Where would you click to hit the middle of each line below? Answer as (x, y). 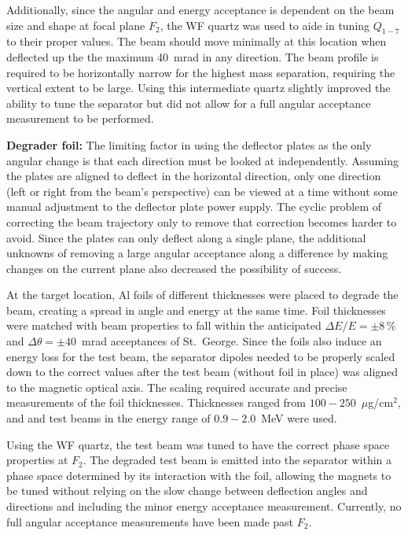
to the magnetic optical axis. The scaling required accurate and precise (177, 387)
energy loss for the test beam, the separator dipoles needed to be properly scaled (201, 356)
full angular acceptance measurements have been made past (150, 521)
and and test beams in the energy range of (108, 418)
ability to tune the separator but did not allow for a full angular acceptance (189, 103)
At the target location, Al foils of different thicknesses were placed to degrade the (202, 295)
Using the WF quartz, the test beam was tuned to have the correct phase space (198, 444)
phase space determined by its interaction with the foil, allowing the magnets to (199, 475)
